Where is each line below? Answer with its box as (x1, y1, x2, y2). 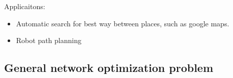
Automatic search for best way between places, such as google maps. (16, 18, 229, 28)
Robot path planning (16, 35, 81, 46)
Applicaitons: (4, 1, 45, 11)
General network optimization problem (4, 60, 214, 75)
